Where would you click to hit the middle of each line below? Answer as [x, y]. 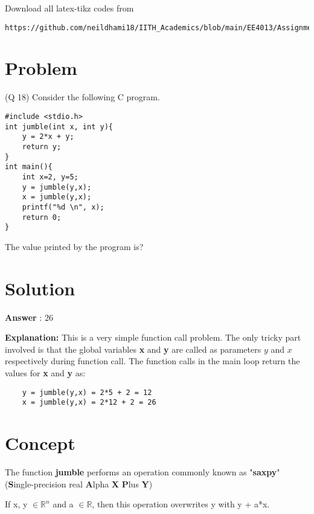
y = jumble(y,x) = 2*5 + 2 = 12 [87, 392]
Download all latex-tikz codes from [69, 8]
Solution [40, 288]
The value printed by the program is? [74, 246]
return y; [42, 146]
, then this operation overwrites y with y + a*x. [181, 504]
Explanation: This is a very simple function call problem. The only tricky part [153, 337]
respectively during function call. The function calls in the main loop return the [152, 361]
